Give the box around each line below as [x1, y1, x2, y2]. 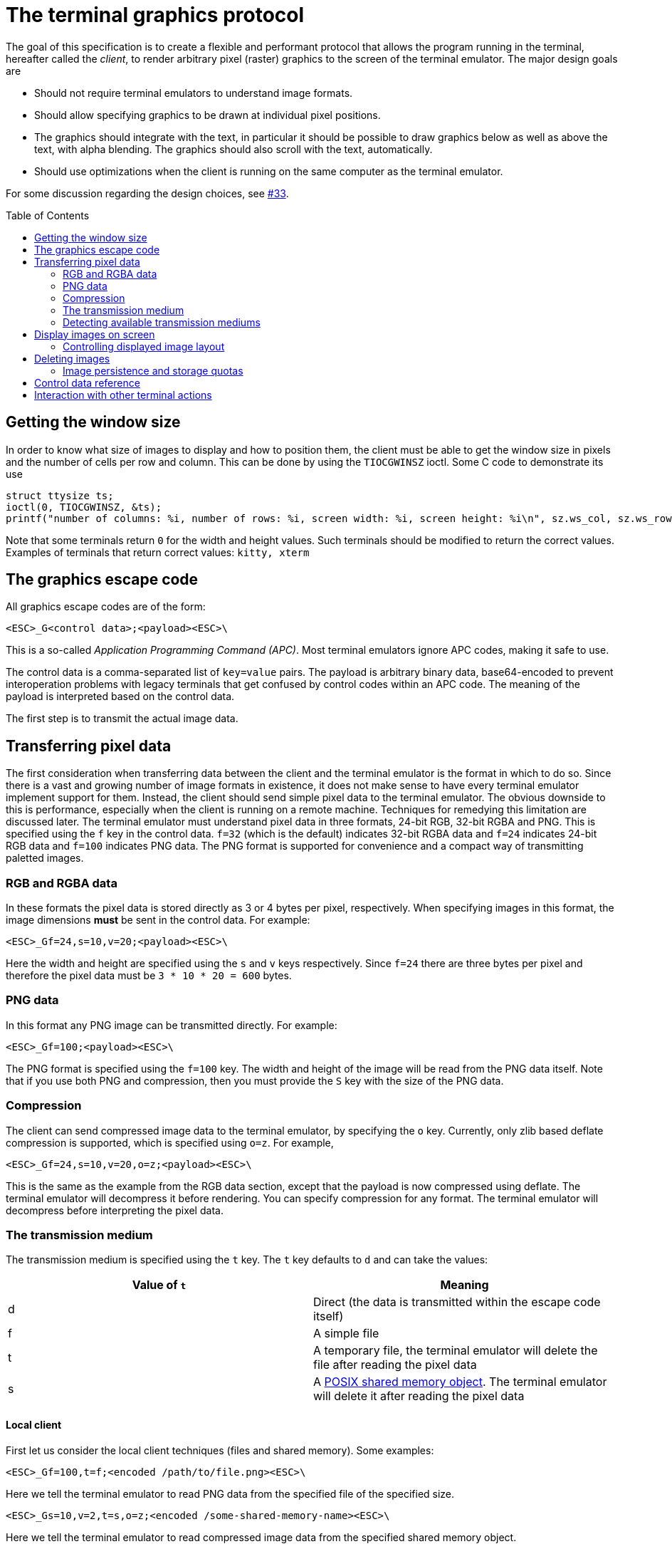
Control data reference [34, 376, 140, 389]
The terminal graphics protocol [6, 3, 305, 27]
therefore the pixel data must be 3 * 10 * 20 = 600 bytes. [6, 969, 292, 982]
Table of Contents [6, 209, 90, 221]
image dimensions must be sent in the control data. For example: [6, 914, 310, 927]
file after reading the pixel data [313, 1357, 477, 1372]
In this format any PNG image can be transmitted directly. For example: [6, 1018, 337, 1031]
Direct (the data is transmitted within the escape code [313, 1295, 601, 1310]
